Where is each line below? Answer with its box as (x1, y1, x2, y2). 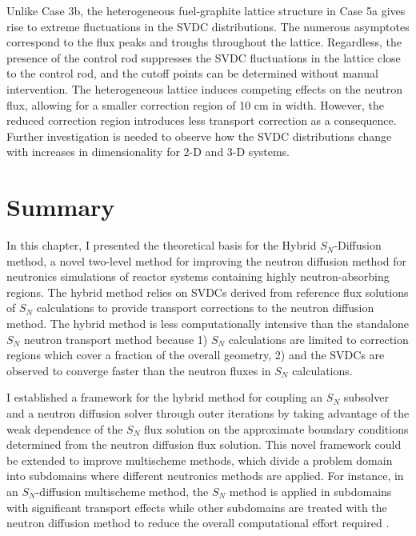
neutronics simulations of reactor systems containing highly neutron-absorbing (6, 268, 390, 285)
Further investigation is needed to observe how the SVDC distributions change (6, 127, 392, 144)
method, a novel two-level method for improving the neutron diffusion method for (6, 252, 406, 269)
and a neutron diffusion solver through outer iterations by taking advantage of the (6, 405, 410, 421)
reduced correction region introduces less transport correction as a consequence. (6, 112, 397, 129)
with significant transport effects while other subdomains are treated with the (6, 498, 387, 515)
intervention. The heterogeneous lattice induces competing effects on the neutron (6, 80, 402, 97)
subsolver (343, 389, 389, 406)
